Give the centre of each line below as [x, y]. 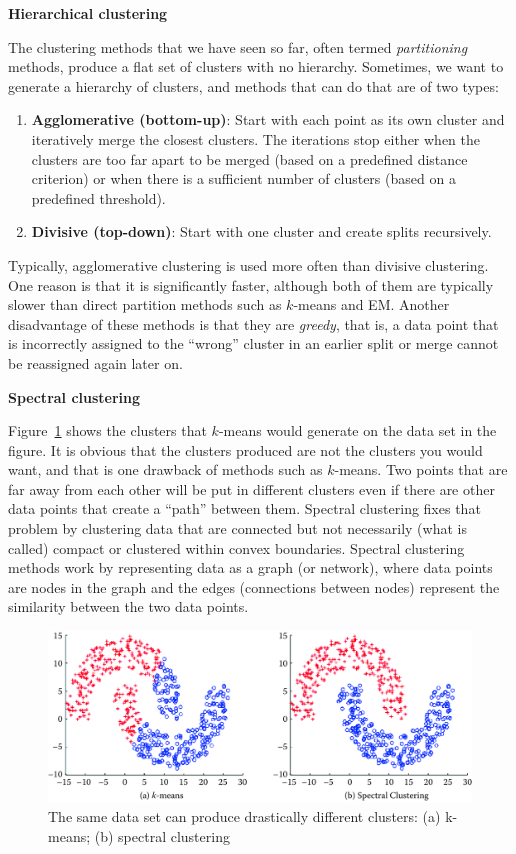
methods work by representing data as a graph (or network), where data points [250, 567]
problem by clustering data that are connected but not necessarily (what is [237, 528]
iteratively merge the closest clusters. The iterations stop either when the [256, 138]
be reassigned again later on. [95, 362]
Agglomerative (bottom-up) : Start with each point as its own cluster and [268, 119]
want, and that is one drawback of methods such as [165, 469]
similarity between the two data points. [128, 606]
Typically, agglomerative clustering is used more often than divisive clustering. [248, 264]
